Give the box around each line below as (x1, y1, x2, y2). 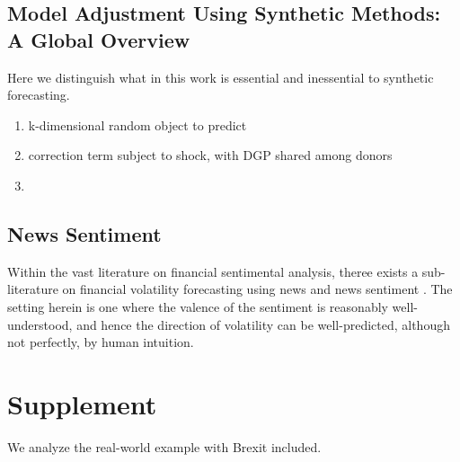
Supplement (7, 385, 157, 422)
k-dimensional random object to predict (28, 115, 247, 134)
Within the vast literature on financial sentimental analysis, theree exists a (7, 262, 419, 280)
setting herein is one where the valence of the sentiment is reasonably (7, 297, 388, 315)
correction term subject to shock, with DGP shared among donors (28, 146, 393, 164)
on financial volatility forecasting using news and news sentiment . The (62, 280, 453, 298)
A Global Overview (7, 25, 190, 53)
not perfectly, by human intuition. (7, 333, 194, 351)
